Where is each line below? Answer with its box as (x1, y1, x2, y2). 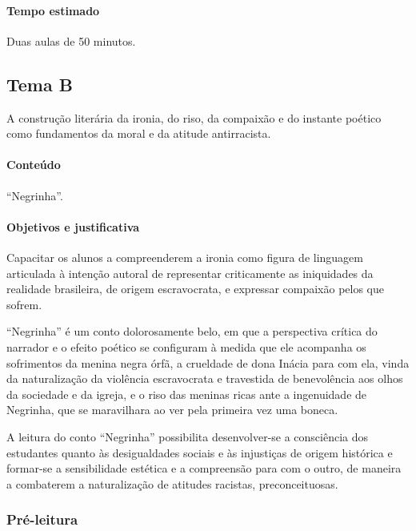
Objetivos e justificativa (6, 218, 140, 235)
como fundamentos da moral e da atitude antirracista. (6, 125, 271, 142)
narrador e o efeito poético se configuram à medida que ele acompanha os (6, 338, 366, 355)
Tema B (6, 71, 73, 96)
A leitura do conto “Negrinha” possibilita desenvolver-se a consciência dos (6, 428, 369, 445)
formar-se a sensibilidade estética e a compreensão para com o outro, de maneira (6, 460, 402, 477)
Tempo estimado (6, 2, 100, 18)
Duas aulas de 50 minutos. (6, 32, 136, 49)
